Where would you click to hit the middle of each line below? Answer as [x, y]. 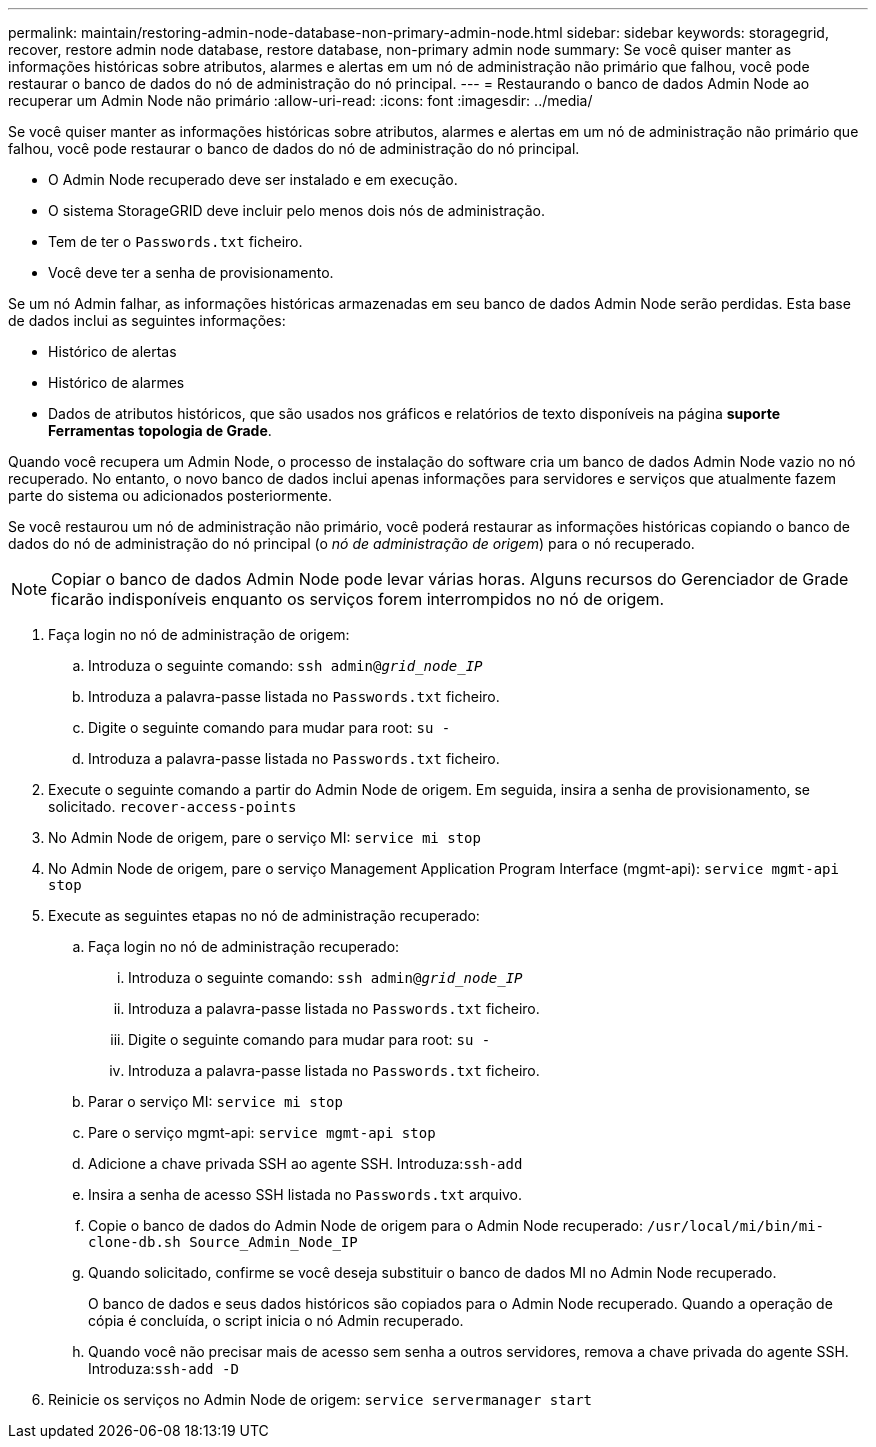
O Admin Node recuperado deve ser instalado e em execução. [253, 179]
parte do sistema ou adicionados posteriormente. [170, 495]
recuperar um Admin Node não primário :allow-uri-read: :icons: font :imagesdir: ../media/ [300, 100]
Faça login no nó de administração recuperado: [244, 946]
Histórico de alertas [112, 351]
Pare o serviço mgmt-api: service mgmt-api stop [262, 1132]
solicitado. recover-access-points [172, 806]
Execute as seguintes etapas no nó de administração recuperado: [264, 915]
